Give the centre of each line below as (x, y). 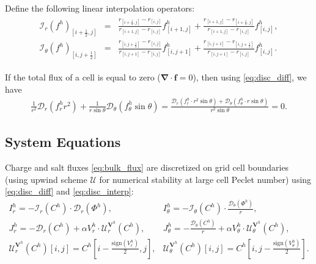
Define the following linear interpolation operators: (100, 8)
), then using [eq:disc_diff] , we (250, 77)
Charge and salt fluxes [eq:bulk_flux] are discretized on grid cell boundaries (147, 167)
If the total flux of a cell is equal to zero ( (83, 77)
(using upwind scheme (46, 179)
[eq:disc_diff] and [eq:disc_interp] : (69, 191)
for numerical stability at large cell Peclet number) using (205, 179)
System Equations (63, 142)
